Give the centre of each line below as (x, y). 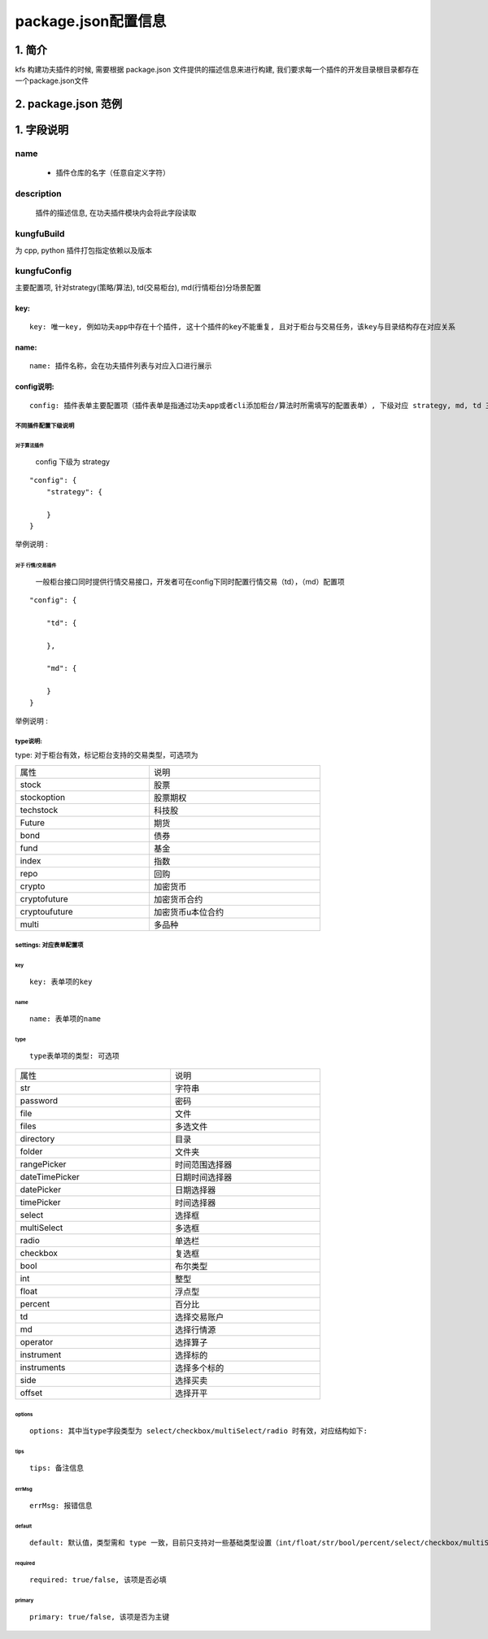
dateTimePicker (50, 1177)
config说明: (35, 387)
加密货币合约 (178, 899)
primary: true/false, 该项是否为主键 (100, 1617)
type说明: (28, 741)
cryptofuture (44, 898)
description (38, 193)
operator (37, 1342)
